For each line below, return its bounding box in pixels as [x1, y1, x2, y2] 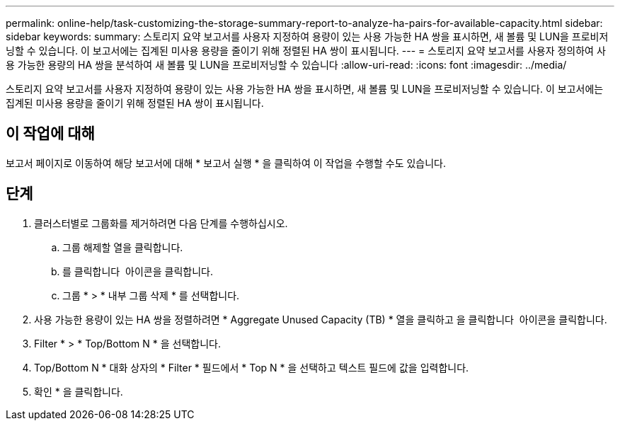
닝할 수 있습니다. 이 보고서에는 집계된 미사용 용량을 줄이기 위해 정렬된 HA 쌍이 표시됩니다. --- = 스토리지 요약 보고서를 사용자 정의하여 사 [6, 45, 606, 57]
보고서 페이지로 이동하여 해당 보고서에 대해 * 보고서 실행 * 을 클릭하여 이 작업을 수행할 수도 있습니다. [6, 156, 447, 169]
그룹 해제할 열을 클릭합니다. [62, 241, 183, 253]
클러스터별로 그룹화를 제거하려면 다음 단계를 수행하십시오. [34, 217, 288, 229]
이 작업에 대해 [6, 125, 95, 143]
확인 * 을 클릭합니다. [34, 385, 123, 398]
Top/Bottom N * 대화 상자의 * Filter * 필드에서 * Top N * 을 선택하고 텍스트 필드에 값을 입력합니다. [34, 361, 469, 374]
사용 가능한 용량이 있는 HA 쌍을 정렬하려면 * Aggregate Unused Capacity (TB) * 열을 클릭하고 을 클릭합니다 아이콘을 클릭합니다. [34, 313, 607, 326]
